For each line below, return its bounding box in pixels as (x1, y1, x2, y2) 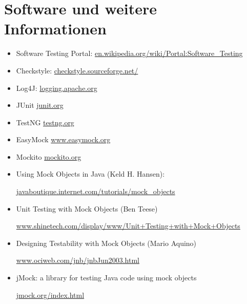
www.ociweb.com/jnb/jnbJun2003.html (16, 255, 139, 265)
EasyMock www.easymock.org (16, 134, 111, 145)
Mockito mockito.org (16, 151, 81, 162)
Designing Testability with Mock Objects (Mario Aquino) (16, 237, 197, 248)
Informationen (4, 18, 107, 39)
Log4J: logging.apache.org (16, 82, 97, 93)
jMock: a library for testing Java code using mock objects (16, 272, 197, 283)
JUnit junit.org (16, 100, 64, 110)
